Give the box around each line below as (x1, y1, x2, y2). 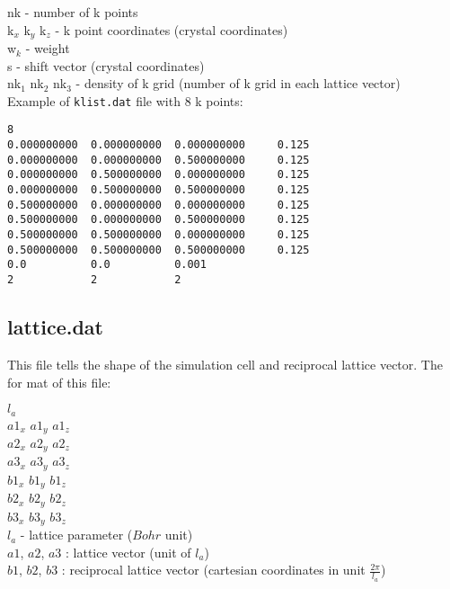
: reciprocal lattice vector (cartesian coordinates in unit (61, 560, 366, 579)
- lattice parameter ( (20, 525, 133, 544)
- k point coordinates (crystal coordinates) (55, 20, 288, 39)
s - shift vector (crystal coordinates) (7, 56, 205, 75)
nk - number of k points (7, 3, 138, 21)
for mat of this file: (7, 372, 111, 391)
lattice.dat (7, 313, 103, 341)
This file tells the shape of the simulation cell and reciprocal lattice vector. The (7, 354, 443, 373)
